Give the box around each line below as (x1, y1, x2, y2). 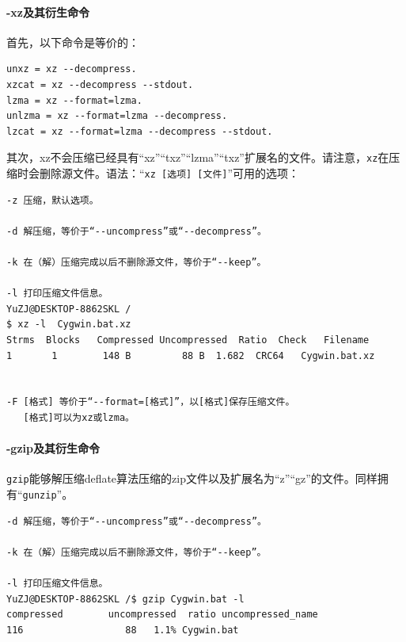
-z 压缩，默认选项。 (6, 194, 99, 206)
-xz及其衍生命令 (6, 3, 90, 20)
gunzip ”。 (22, 486, 74, 503)
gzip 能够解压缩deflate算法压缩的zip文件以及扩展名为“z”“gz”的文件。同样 (6, 470, 378, 487)
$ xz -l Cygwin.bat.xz (6, 319, 131, 331)
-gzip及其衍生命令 (6, 440, 100, 457)
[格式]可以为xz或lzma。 (23, 411, 135, 423)
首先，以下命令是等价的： (6, 33, 139, 50)
